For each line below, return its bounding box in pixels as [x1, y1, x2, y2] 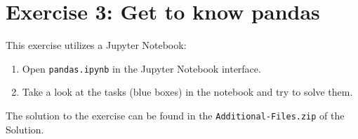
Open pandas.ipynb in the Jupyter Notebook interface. [22, 61, 261, 75]
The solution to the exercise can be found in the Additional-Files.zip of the [6, 108, 345, 122]
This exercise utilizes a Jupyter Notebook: [6, 38, 187, 52]
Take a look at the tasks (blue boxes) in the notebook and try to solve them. [22, 85, 353, 99]
